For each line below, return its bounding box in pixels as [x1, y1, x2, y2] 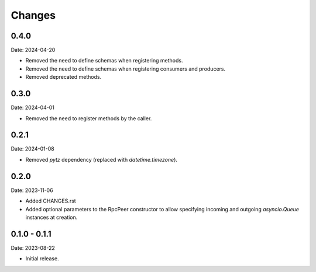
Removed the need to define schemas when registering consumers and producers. [25, 65, 225, 72]
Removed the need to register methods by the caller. [25, 114, 152, 122]
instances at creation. [25, 214, 78, 221]
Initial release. [25, 255, 59, 262]
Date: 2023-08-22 [11, 244, 56, 251]
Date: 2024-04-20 [11, 47, 56, 54]
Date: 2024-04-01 [11, 104, 55, 111]
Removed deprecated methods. [25, 74, 102, 81]
